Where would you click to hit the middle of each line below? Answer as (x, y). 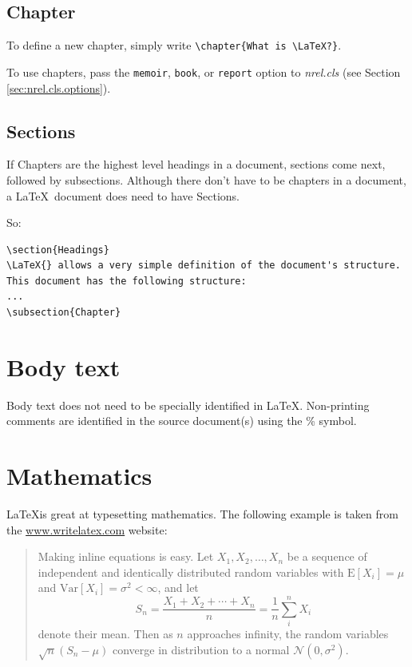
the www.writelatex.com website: (87, 529)
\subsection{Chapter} (64, 313)
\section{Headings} (58, 250)
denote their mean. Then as (105, 634)
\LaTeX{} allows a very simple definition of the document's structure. (204, 266)
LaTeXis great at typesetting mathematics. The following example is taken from (202, 514)
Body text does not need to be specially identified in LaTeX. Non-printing (188, 405)
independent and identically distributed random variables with (191, 572)
